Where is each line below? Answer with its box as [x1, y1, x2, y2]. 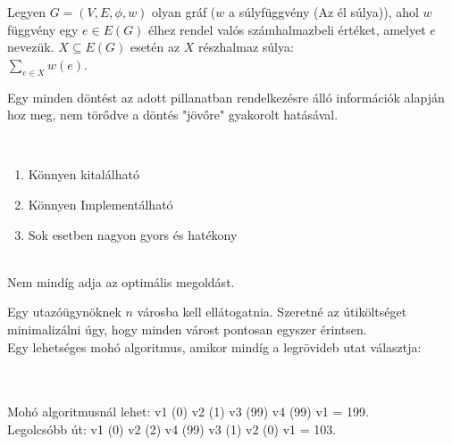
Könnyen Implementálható [28, 194, 173, 213]
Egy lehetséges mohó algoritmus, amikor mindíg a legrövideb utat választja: [7, 337, 422, 356]
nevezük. [7, 37, 54, 56]
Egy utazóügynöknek [7, 302, 121, 321]
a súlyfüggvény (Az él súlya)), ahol [228, 3, 419, 21]
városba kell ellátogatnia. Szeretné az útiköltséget [137, 302, 407, 321]
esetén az [130, 37, 180, 56]
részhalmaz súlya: [198, 37, 294, 56]
